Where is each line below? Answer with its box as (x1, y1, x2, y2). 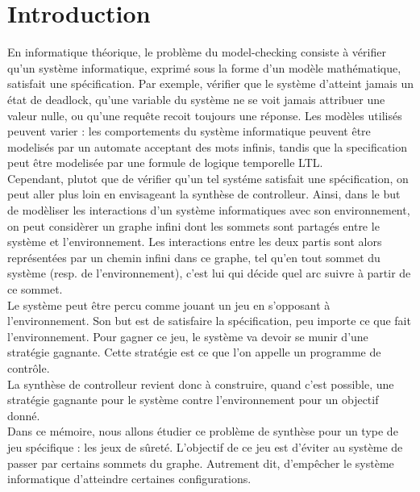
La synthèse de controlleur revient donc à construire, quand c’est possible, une (7, 375, 394, 392)
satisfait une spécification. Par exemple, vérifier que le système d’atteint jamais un (7, 75, 414, 92)
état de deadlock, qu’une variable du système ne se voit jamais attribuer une (7, 90, 385, 107)
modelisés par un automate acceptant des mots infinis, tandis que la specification (7, 138, 408, 155)
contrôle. (7, 360, 50, 376)
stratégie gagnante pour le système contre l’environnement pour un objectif (7, 391, 379, 408)
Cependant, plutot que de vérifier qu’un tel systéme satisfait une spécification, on (7, 169, 409, 186)
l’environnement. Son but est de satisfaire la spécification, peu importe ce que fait (7, 312, 411, 329)
